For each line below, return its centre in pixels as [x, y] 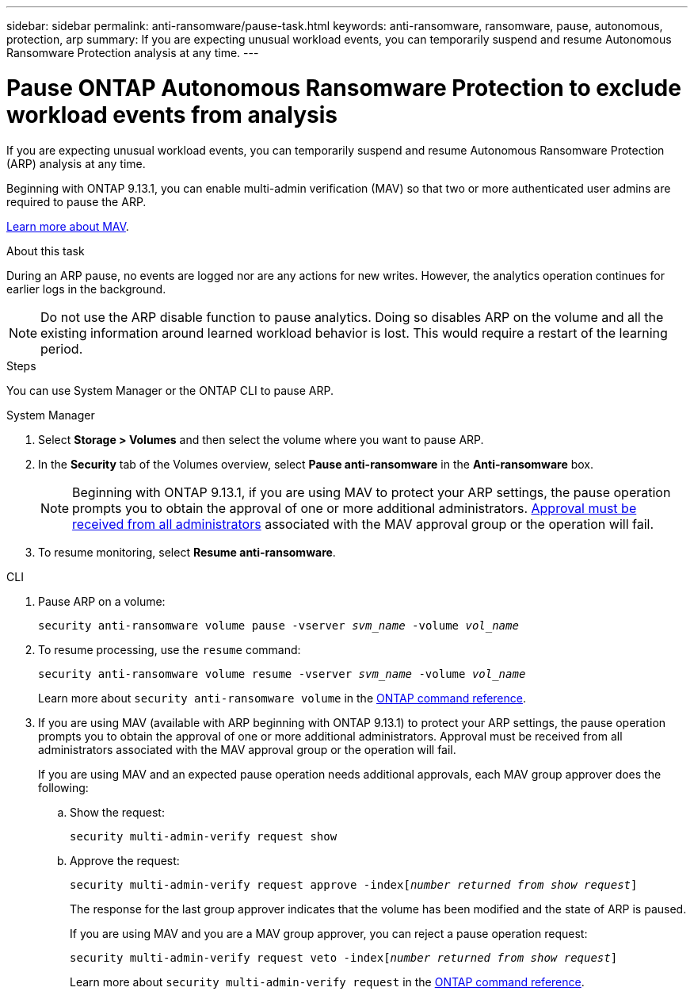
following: [63, 787]
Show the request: [117, 812]
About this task [46, 251]
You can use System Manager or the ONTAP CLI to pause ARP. [170, 390]
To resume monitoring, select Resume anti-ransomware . [187, 552]
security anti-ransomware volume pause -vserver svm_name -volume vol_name [278, 625]
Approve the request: [125, 860]
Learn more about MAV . [68, 226]
